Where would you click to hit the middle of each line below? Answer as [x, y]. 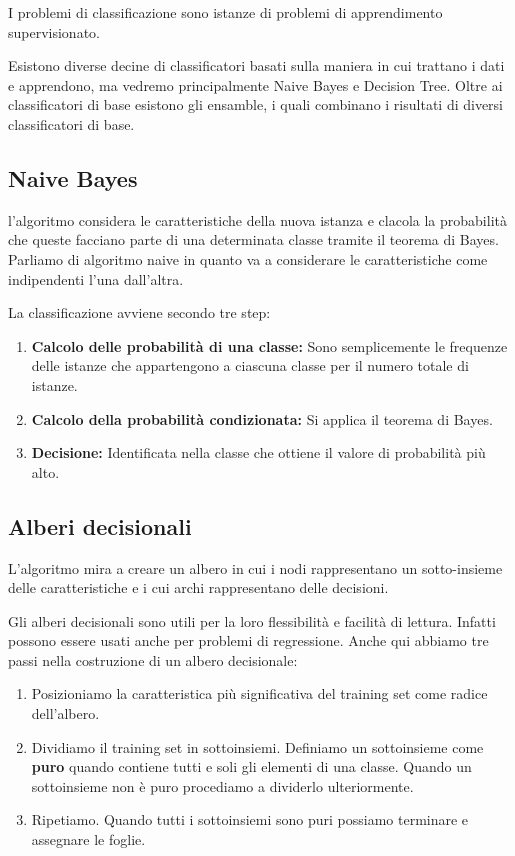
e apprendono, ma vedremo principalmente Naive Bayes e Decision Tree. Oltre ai [255, 84]
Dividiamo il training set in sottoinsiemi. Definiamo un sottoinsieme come [257, 746]
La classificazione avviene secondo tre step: [139, 312]
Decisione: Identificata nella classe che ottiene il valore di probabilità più [258, 452]
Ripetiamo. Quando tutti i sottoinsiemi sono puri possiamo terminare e [250, 819]
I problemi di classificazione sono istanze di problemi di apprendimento [225, 12]
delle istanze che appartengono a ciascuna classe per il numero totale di [250, 365]
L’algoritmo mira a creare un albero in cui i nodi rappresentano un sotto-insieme [255, 567]
